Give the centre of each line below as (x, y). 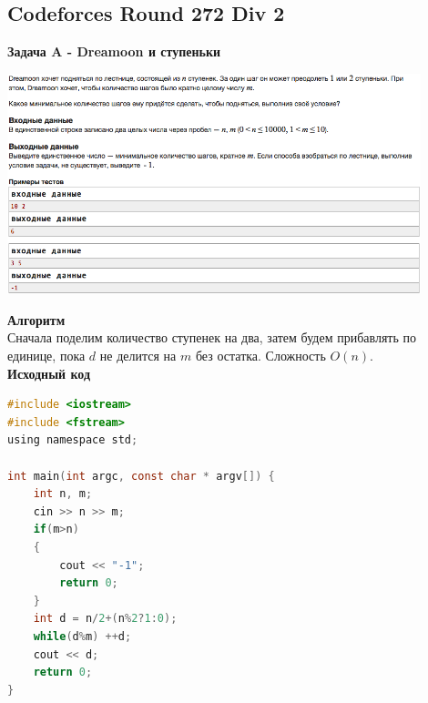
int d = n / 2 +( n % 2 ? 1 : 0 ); (105, 619)
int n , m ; (63, 494)
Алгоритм (36, 319)
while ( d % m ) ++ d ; (82, 636)
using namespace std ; (73, 440)
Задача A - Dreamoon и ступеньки (114, 51)
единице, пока (46, 356)
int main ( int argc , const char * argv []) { (141, 476)
